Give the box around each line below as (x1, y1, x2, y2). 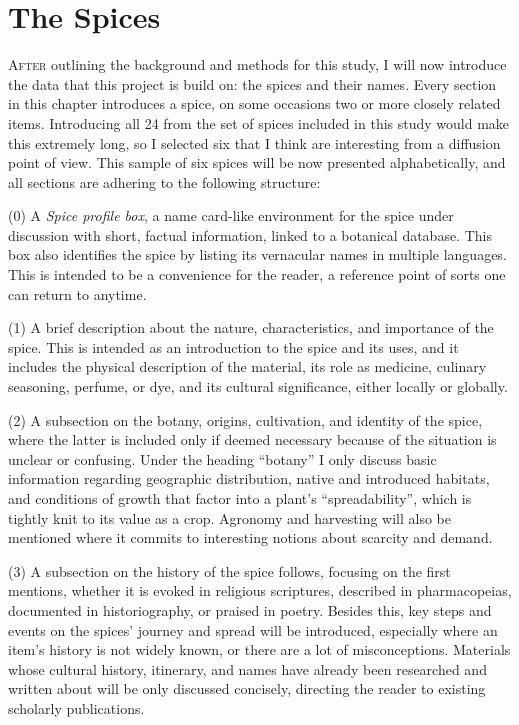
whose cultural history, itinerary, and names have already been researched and (8, 658, 487, 679)
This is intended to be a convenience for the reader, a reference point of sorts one (8, 264, 506, 285)
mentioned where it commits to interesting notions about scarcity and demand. (8, 527, 493, 548)
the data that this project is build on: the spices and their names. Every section (8, 73, 497, 94)
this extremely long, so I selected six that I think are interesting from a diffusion (8, 132, 501, 153)
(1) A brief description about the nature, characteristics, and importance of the (8, 317, 494, 338)
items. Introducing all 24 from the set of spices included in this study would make (8, 112, 510, 133)
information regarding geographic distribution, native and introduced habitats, (8, 468, 490, 489)
